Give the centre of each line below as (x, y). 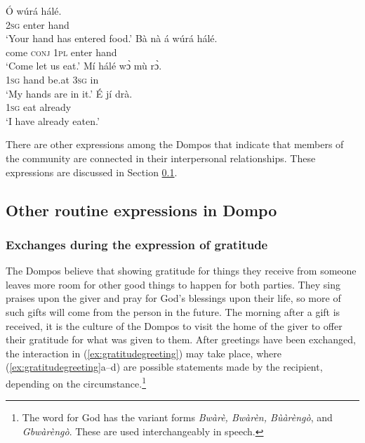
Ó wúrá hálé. (34, 11)
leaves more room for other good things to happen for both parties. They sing (173, 284)
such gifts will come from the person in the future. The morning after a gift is (173, 311)
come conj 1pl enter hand (61, 52)
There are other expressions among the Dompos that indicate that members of (175, 144)
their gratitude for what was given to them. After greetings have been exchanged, (181, 339)
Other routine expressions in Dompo (141, 210)
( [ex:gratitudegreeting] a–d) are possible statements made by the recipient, (164, 367)
